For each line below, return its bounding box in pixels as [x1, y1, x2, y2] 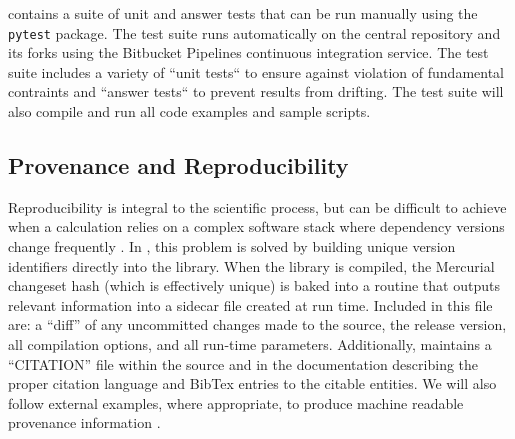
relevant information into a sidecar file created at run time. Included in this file [8, 294, 493, 315]
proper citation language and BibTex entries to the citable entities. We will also [8, 373, 497, 394]
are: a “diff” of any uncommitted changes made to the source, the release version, [8, 314, 507, 335]
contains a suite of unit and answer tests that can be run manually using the [8, 3, 478, 23]
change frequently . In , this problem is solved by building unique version [8, 236, 456, 257]
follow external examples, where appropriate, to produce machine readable [8, 392, 464, 413]
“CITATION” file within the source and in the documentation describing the [8, 353, 479, 374]
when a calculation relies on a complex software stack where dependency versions [8, 216, 505, 237]
